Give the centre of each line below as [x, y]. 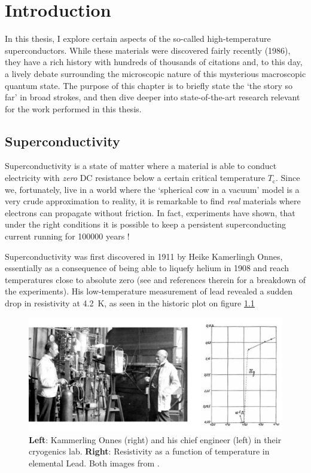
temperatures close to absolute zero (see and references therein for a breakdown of [155, 279]
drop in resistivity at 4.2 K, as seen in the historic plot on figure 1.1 [130, 303]
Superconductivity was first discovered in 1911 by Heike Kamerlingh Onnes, [144, 256]
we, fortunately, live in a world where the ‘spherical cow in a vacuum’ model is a [152, 189]
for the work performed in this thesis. [73, 108]
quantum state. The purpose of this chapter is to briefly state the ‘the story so [149, 85]
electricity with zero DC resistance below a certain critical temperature [135, 178]
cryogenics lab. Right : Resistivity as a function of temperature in [149, 451]
